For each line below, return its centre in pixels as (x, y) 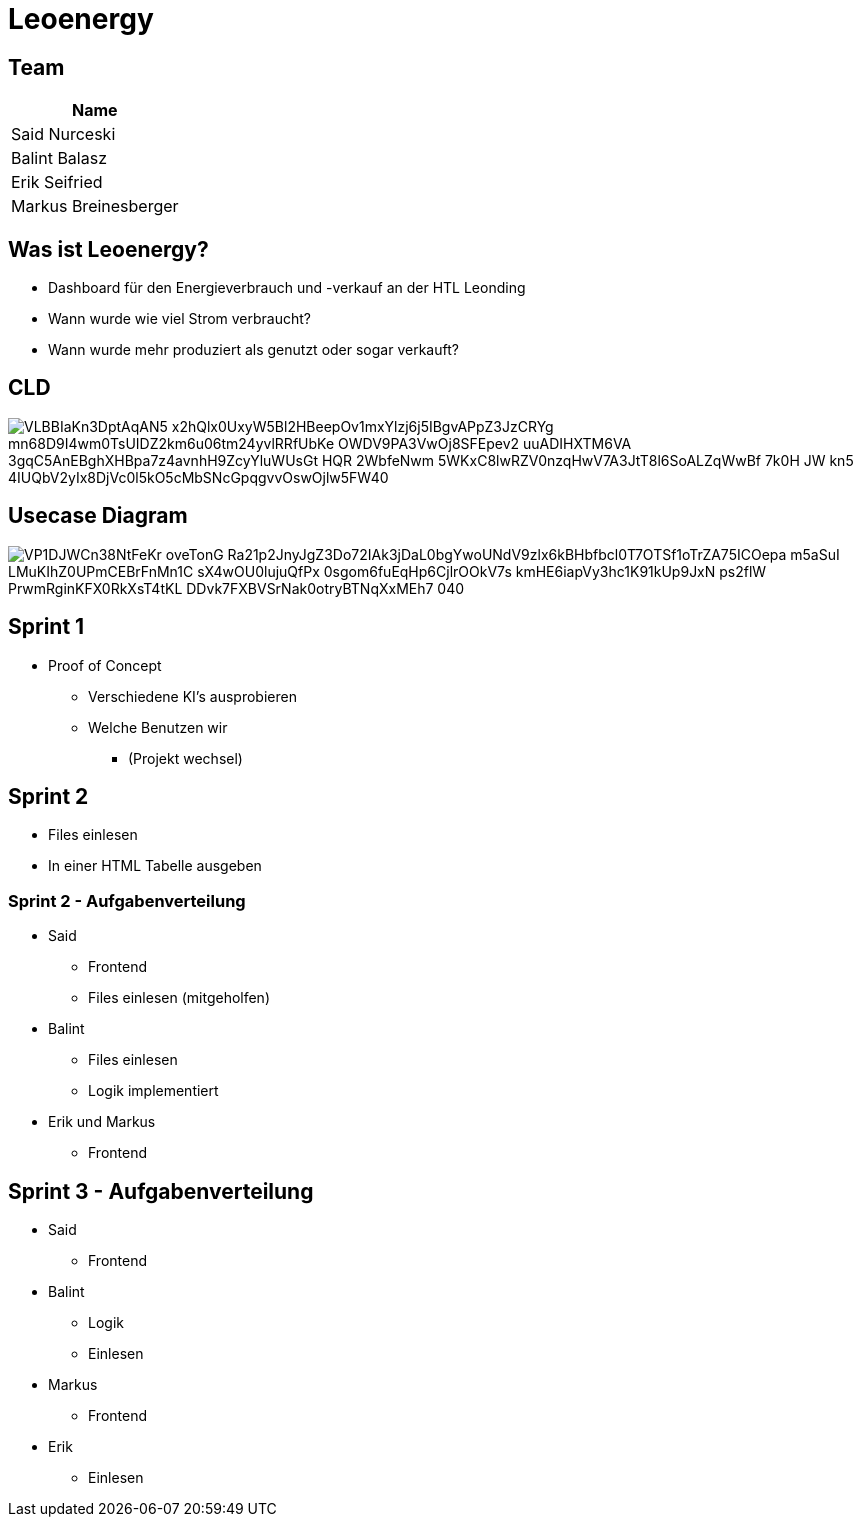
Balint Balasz (59, 158)
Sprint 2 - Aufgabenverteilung (127, 900)
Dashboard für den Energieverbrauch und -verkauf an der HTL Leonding (287, 288)
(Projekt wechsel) (185, 758)
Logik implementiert (153, 1091)
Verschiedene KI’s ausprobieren (192, 696)
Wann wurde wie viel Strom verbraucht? (180, 319)
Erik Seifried (57, 182)
